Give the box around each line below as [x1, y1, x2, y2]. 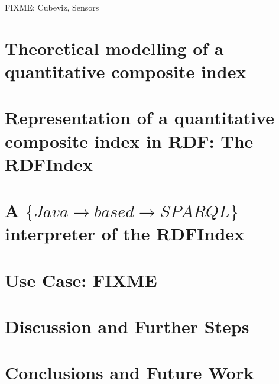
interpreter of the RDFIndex [5, 221, 245, 246]
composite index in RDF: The [5, 128, 254, 153]
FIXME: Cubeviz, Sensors [5, 1, 99, 13]
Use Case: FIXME [5, 267, 157, 292]
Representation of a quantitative [5, 105, 275, 130]
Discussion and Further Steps [5, 314, 249, 338]
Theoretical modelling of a [5, 36, 224, 60]
